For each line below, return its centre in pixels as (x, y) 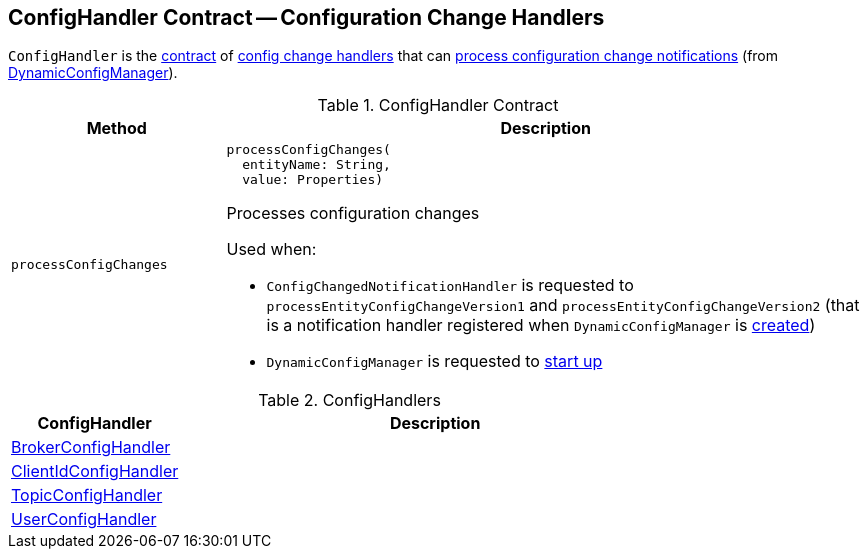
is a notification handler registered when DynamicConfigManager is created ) (541, 325)
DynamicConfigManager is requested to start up (434, 361)
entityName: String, (316, 165)
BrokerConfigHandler (91, 447)
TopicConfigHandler (87, 495)
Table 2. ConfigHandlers (349, 400)
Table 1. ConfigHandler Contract (438, 105)
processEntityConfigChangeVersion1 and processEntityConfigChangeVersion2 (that (563, 305)
